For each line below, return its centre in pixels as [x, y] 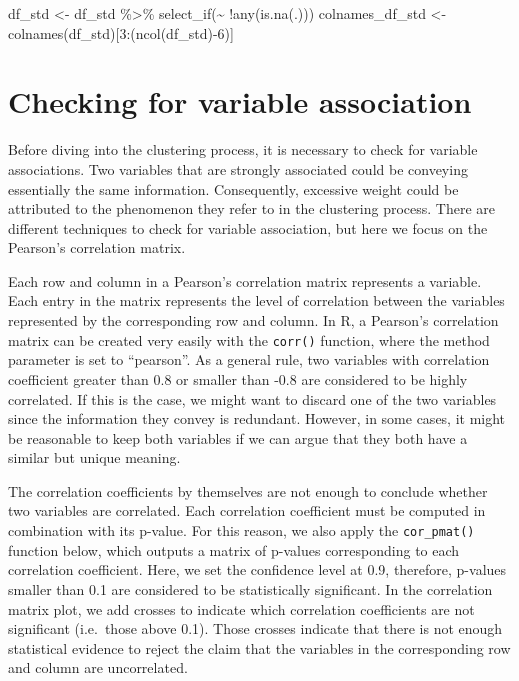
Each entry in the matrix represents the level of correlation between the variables [256, 300]
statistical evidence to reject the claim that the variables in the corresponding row [259, 647]
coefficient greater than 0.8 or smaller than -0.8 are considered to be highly [238, 378]
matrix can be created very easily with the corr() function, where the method [249, 339]
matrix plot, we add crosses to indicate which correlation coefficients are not [241, 608]
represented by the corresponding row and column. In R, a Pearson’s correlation [253, 320]
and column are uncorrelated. [98, 667]
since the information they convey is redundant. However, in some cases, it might [257, 418]
